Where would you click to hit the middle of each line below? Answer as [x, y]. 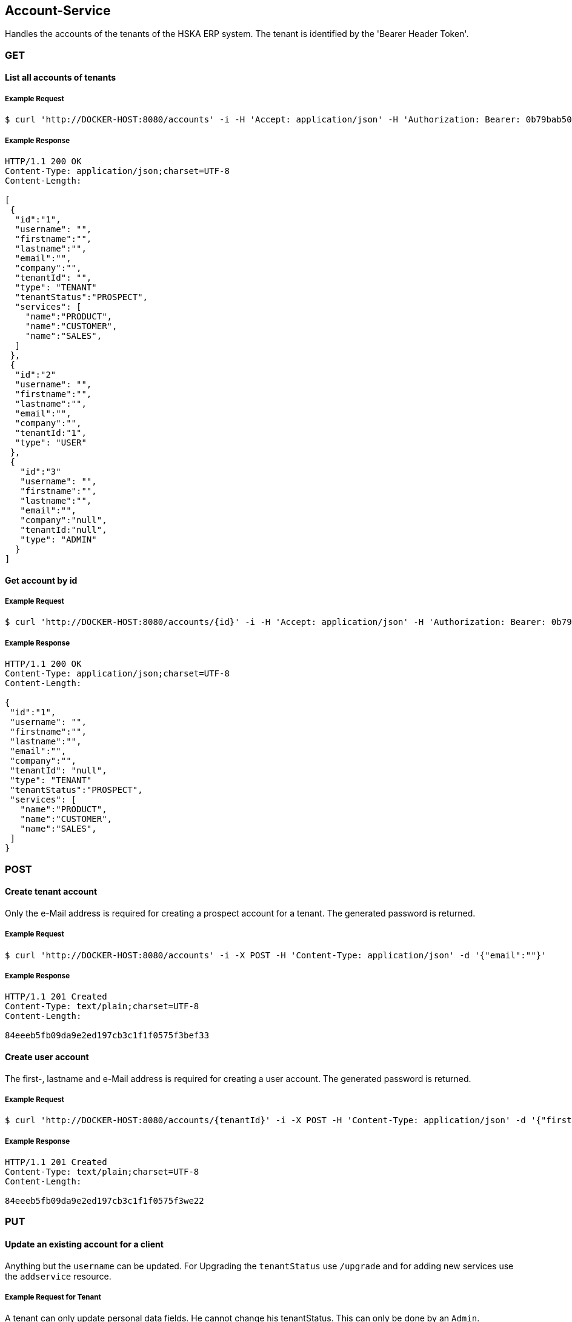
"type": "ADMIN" [58, 539]
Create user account [47, 1057]
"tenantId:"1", [51, 432]
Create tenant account [51, 892]
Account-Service [58, 11]
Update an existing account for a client [84, 1244]
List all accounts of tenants [61, 78]
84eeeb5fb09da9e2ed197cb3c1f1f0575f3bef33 [107, 1036]
